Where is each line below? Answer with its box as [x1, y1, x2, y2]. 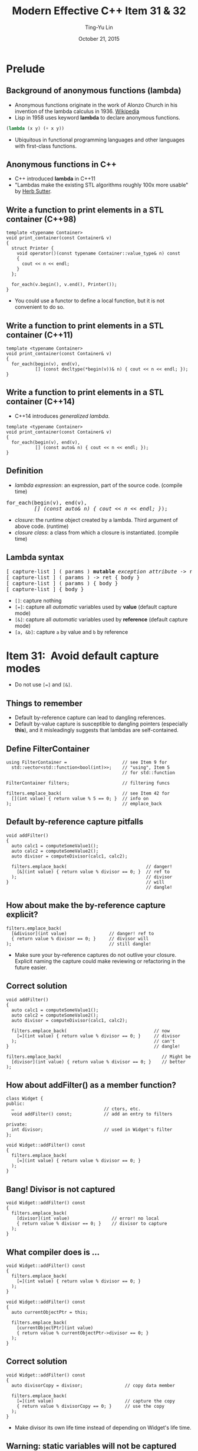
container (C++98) [6, 214, 77, 224]
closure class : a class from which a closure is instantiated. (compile [14, 528, 179, 536]
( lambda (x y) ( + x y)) [6, 125, 65, 131]
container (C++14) [6, 396, 75, 407]
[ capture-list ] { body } [6, 586, 84, 592]
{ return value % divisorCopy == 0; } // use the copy [16, 1403, 165, 1409]
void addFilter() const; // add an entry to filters [11, 1111, 173, 1117]
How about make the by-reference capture [6, 901, 166, 911]
